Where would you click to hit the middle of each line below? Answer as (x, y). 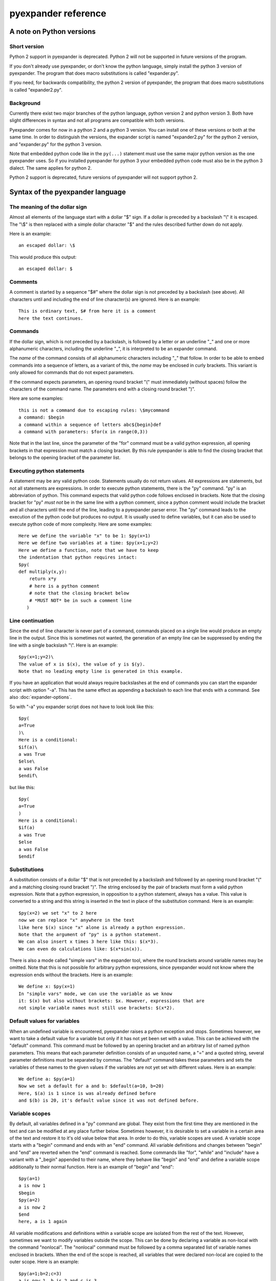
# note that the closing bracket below (79, 593)
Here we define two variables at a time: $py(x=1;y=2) (89, 543)
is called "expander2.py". (36, 90)
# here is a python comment (64, 586)
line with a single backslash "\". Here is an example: (64, 645)
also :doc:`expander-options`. (41, 697)
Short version (27, 46)
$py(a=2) (29, 1200)
